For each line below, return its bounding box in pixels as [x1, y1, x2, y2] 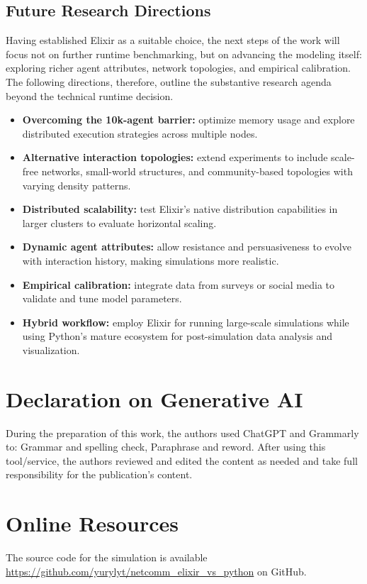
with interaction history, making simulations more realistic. [22, 253, 279, 268]
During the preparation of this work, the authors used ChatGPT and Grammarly [6, 425, 359, 440]
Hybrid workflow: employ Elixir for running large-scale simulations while [22, 314, 349, 329]
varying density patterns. [22, 177, 131, 192]
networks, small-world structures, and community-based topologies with [41, 163, 353, 178]
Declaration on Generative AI [6, 384, 303, 413]
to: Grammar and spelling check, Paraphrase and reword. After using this [6, 439, 326, 454]
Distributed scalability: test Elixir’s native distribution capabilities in [22, 202, 338, 216]
